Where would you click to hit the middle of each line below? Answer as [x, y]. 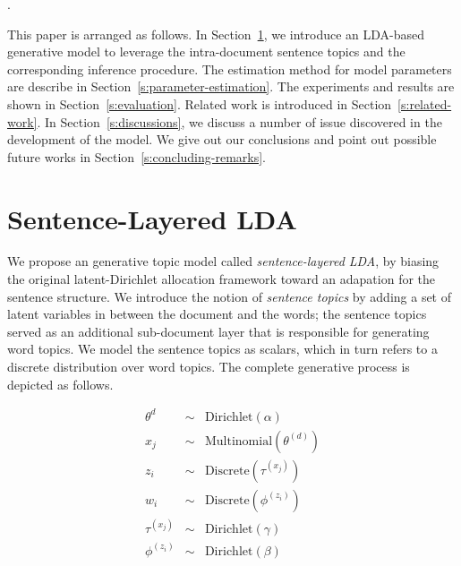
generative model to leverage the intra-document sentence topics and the [206, 51]
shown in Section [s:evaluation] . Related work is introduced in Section [200, 103]
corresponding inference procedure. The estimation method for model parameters [230, 69]
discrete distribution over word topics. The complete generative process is [209, 367]
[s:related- [425, 103]
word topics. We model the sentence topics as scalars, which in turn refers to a [222, 349]
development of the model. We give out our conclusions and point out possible [222, 139]
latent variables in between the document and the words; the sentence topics [217, 314]
